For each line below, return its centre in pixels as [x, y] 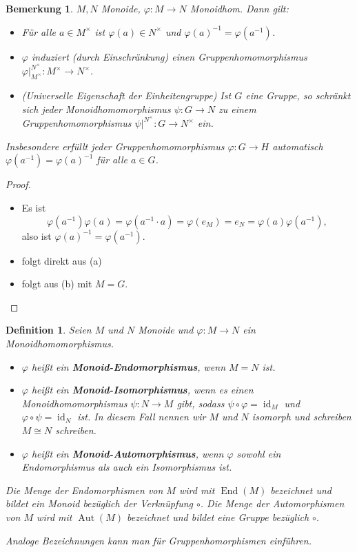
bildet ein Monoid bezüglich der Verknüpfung [100, 503]
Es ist [34, 208]
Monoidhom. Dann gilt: [239, 8]
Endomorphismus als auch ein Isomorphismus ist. [127, 467]
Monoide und [166, 330]
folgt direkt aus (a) [62, 260]
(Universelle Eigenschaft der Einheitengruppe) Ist [126, 95]
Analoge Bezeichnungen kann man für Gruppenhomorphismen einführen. [159, 540]
